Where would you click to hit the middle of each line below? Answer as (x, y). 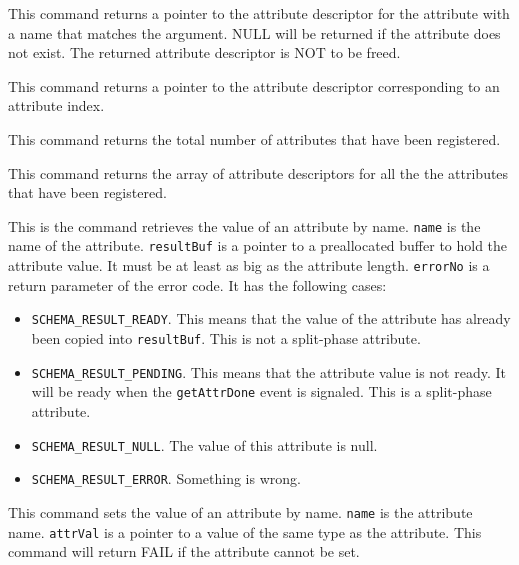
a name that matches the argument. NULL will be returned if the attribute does (254, 32)
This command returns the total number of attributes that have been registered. (254, 138)
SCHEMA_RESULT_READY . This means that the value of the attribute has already (271, 318)
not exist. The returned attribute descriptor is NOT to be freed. (204, 52)
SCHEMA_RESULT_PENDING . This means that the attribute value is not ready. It (269, 371)
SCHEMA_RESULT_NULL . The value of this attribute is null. (204, 444)
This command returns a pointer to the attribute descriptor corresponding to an (254, 85)
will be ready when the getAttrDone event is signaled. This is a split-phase (261, 391)
